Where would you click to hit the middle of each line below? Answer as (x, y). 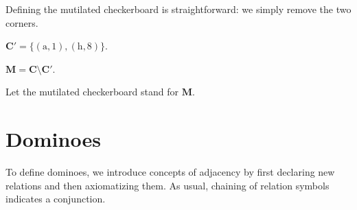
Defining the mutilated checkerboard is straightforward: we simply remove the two (178, 9)
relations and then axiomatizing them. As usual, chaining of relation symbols (168, 185)
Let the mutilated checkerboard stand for (92, 92)
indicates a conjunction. (56, 199)
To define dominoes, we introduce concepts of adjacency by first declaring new (170, 172)
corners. (22, 22)
